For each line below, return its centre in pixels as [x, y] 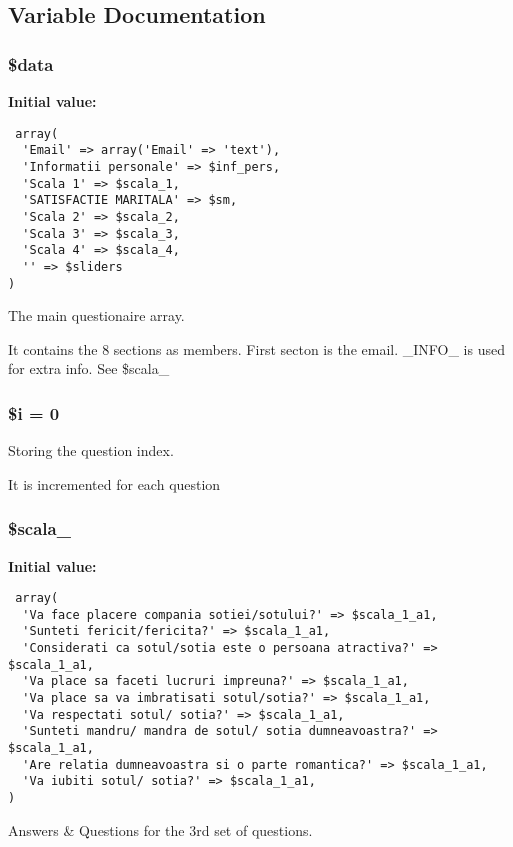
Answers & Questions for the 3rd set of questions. [160, 829]
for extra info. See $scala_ [89, 368]
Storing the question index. [91, 450]
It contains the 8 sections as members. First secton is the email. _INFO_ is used [256, 348]
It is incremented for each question [114, 483]
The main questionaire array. [96, 315]
